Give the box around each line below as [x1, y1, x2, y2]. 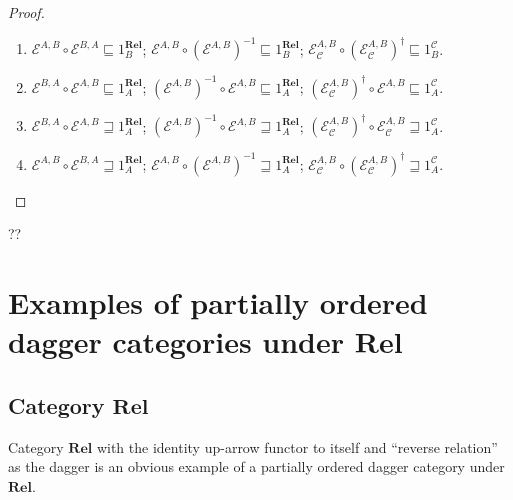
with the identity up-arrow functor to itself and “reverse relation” [96, 436, 498, 457]
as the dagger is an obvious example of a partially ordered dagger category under [8, 456, 505, 477]
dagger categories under [8, 321, 345, 362]
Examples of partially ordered [8, 281, 428, 322]
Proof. [8, 2, 45, 22]
